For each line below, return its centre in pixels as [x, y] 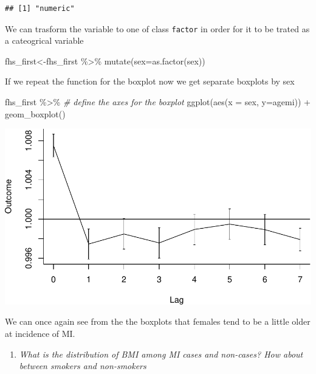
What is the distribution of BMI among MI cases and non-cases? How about [161, 354]
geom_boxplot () [35, 113]
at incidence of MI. [40, 333]
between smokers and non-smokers [83, 366]
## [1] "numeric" [40, 9]
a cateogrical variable [44, 40]
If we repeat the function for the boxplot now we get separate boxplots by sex [150, 81]
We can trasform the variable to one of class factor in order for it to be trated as [157, 28]
